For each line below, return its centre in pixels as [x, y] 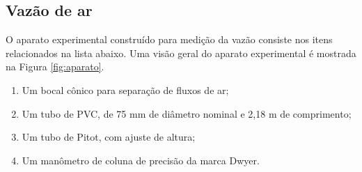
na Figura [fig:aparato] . [55, 67]
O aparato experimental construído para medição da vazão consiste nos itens [169, 39]
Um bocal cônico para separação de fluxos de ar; [125, 89]
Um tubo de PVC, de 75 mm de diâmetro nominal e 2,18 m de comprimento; [187, 113]
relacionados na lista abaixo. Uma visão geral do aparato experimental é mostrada [181, 53]
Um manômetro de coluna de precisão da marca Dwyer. [141, 160]
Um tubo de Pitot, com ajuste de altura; [109, 137]
